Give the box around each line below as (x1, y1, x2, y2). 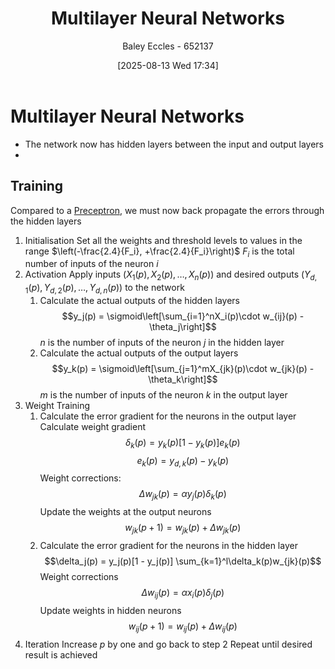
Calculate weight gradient (39, 420, 146, 432)
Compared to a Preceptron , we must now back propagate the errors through (10, 204, 325, 216)
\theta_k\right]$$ (148, 373, 218, 385)
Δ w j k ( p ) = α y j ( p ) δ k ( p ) (138, 488, 227, 502)
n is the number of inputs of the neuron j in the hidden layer (39, 336, 285, 348)
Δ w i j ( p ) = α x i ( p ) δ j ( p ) (141, 587, 225, 601)
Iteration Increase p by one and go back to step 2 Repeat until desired (24, 638, 313, 650)
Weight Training (24, 399, 91, 411)
